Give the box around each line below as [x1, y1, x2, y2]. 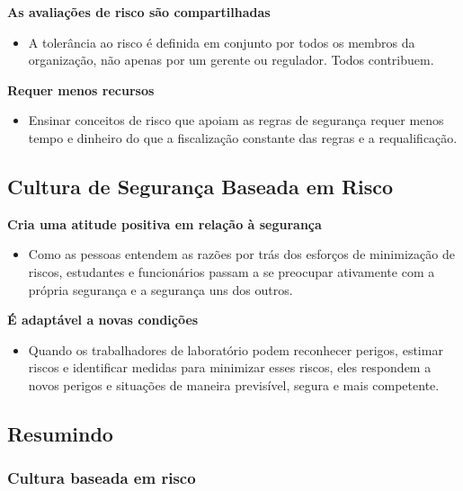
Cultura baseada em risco [7, 467, 196, 489]
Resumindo [7, 419, 113, 447]
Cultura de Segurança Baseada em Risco [7, 172, 394, 200]
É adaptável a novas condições [7, 310, 199, 329]
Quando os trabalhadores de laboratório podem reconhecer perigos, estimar [28, 340, 443, 359]
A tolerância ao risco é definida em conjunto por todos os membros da [28, 32, 415, 51]
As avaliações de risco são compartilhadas [7, 3, 271, 21]
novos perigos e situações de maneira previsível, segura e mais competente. [28, 375, 440, 394]
